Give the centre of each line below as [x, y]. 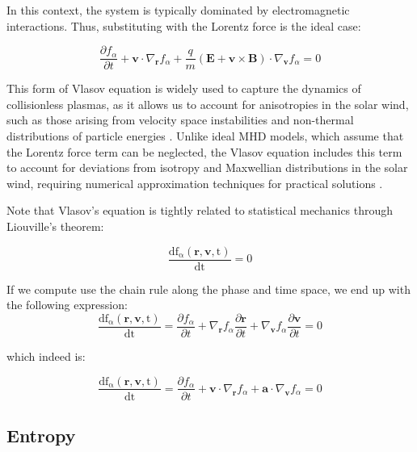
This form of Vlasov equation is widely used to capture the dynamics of [184, 88]
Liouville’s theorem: [55, 226]
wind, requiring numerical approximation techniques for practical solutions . [195, 183]
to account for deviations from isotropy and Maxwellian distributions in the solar [207, 167]
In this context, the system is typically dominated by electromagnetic [178, 10]
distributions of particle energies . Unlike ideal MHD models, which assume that [205, 136]
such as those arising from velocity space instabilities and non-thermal [180, 120]
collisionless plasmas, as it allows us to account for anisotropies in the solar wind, [208, 104]
